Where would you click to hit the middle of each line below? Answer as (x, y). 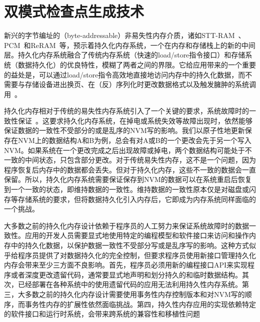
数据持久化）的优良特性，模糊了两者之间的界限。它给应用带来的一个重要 (137, 64)
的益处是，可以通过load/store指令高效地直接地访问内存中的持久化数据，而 (125, 74)
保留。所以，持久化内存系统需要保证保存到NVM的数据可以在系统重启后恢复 (128, 179)
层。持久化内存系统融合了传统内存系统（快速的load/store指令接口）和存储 (125, 55)
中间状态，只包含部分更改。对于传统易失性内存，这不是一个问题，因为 (140, 160)
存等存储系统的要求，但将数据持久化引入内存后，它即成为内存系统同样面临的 (130, 199)
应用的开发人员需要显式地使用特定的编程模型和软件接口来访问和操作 (137, 235)
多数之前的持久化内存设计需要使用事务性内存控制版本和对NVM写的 (135, 294)
